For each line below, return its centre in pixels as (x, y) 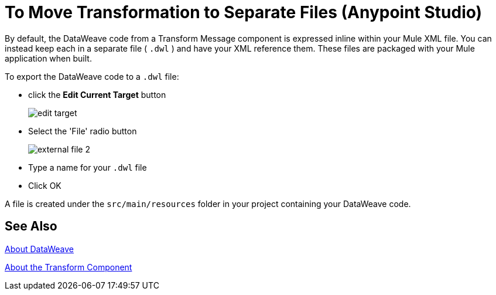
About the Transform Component (69, 267)
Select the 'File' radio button (83, 131)
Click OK (45, 185)
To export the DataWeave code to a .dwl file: (92, 76)
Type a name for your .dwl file (88, 167)
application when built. (48, 58)
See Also (31, 226)
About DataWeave (39, 249)
